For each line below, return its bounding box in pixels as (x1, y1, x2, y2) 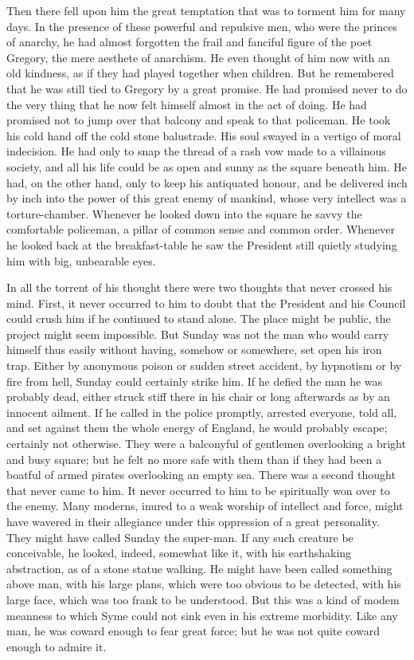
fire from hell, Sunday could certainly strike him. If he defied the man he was (6, 372, 383, 389)
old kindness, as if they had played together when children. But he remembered (6, 65, 394, 81)
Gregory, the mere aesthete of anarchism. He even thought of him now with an (6, 49, 390, 65)
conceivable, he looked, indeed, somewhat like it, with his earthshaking (6, 544, 352, 561)
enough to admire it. (6, 638, 107, 654)
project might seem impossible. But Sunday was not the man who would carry (6, 325, 389, 342)
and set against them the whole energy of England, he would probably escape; (6, 419, 388, 436)
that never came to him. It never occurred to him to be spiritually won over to (6, 481, 390, 498)
